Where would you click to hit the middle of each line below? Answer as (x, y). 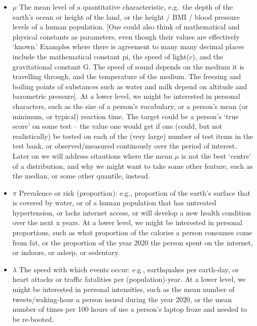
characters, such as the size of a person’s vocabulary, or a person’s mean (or (130, 106)
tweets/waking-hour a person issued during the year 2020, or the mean (122, 299)
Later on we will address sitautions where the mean (92, 155)
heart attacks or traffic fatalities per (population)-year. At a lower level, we (129, 279)
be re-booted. (33, 319)
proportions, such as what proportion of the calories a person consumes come (132, 232)
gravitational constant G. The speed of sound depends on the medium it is (128, 66)
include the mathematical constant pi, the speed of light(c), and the (118, 56)
